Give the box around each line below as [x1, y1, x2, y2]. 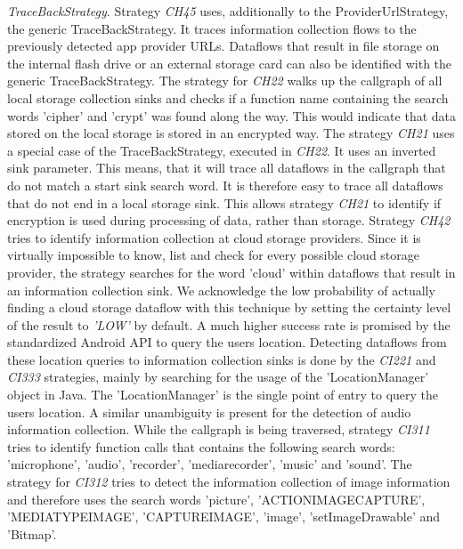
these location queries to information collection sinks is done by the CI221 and [7, 350, 436, 368]
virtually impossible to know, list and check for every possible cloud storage [7, 246, 420, 264]
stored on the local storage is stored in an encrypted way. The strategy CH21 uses [7, 124, 455, 142]
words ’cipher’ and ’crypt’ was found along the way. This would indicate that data [7, 106, 456, 125]
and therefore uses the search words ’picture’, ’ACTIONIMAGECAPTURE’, [7, 489, 426, 508]
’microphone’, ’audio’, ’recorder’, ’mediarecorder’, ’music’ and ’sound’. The [7, 455, 412, 473]
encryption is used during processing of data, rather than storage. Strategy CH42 [7, 211, 451, 230]
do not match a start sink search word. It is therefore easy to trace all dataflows [7, 175, 443, 194]
